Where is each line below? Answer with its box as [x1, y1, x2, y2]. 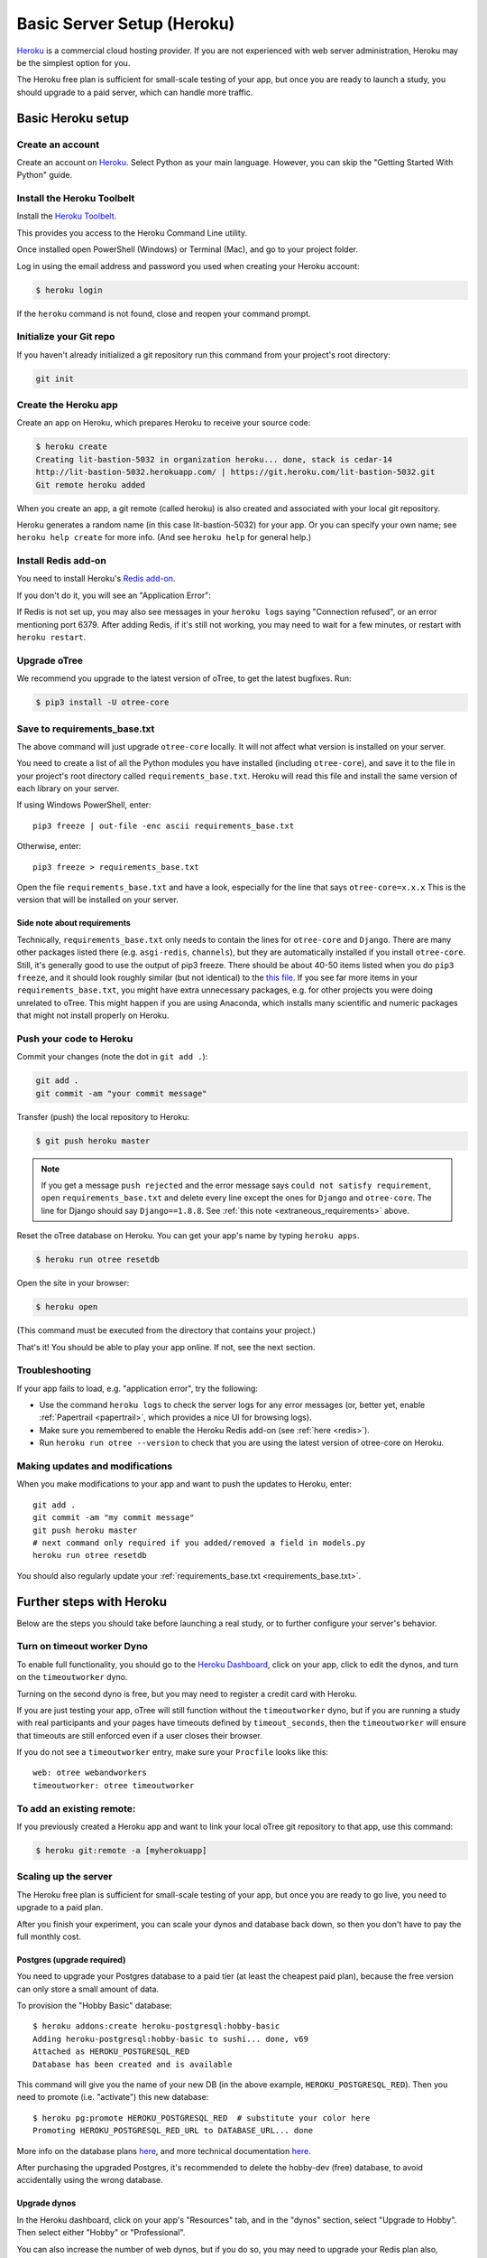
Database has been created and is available [32, 2059, 234, 2069]
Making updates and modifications [16, 1460, 173, 1472]
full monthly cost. [16, 1931, 81, 1942]
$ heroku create [35, 442, 108, 452]
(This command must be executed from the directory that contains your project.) [16, 1325, 316, 1336]
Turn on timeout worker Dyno [16, 1640, 148, 1653]
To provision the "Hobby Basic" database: [16, 2001, 172, 2011]
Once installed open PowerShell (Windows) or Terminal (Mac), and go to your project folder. [16, 244, 358, 255]
